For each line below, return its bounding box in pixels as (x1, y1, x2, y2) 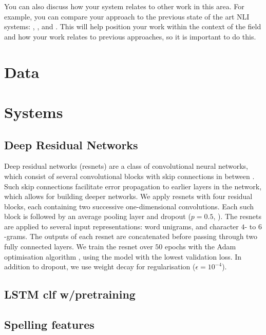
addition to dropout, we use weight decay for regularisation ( (4, 261, 196, 272)
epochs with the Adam (164, 241, 236, 252)
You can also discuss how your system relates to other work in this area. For (4, 1, 244, 11)
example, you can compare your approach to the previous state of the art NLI (4, 11, 250, 22)
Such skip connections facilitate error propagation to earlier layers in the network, (4, 181, 262, 191)
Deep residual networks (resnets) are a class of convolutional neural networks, (4, 161, 248, 171)
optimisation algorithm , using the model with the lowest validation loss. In (4, 251, 242, 262)
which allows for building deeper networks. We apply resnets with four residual (4, 191, 253, 202)
